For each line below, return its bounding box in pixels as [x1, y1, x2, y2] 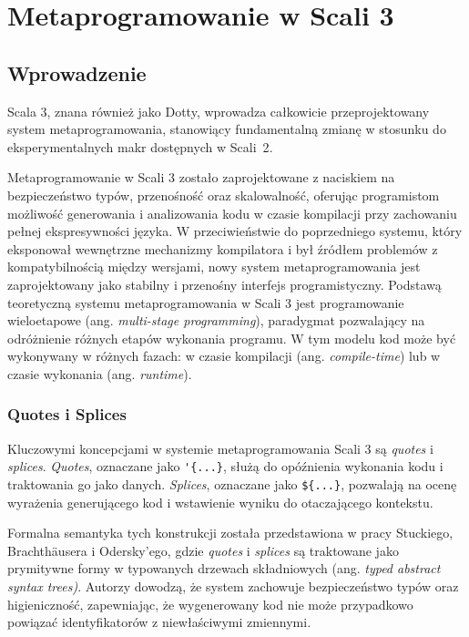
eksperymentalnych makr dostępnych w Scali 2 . [7, 137, 273, 156]
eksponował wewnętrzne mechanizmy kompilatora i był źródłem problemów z [7, 239, 438, 258]
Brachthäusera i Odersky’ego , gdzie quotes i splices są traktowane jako [7, 540, 399, 560]
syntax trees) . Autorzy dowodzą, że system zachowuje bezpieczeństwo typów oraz [7, 576, 459, 595]
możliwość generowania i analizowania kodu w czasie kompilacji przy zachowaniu [7, 203, 457, 222]
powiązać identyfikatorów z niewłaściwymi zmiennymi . [7, 612, 311, 632]
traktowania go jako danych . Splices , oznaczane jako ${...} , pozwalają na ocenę [7, 474, 457, 493]
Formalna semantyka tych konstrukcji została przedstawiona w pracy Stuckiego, [7, 523, 454, 542]
